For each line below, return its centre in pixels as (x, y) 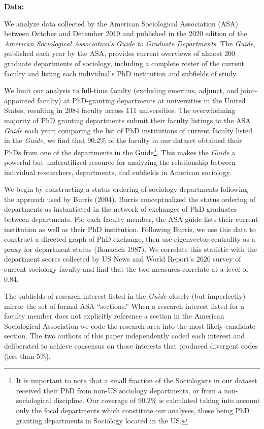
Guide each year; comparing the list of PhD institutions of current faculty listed (128, 130)
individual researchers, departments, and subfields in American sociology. (118, 172)
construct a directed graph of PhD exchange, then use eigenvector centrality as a (130, 239)
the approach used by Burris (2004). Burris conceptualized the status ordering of (130, 199)
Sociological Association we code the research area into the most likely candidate (130, 325)
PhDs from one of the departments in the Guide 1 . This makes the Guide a (120, 151)
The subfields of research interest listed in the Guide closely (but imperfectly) (125, 296)
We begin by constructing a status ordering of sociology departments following (126, 189)
